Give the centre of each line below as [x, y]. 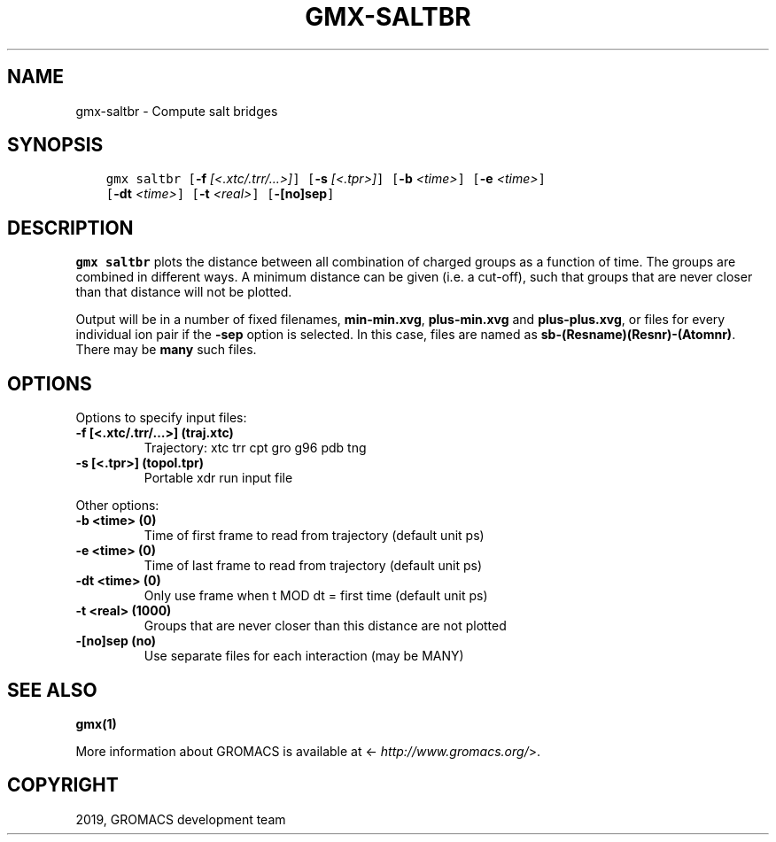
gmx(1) [96, 723]
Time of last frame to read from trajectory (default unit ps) [313, 566]
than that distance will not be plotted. [184, 292]
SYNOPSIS [55, 145]
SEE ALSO [52, 690]
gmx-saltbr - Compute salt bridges [177, 111]
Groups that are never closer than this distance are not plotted [325, 626]
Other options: [117, 506]
